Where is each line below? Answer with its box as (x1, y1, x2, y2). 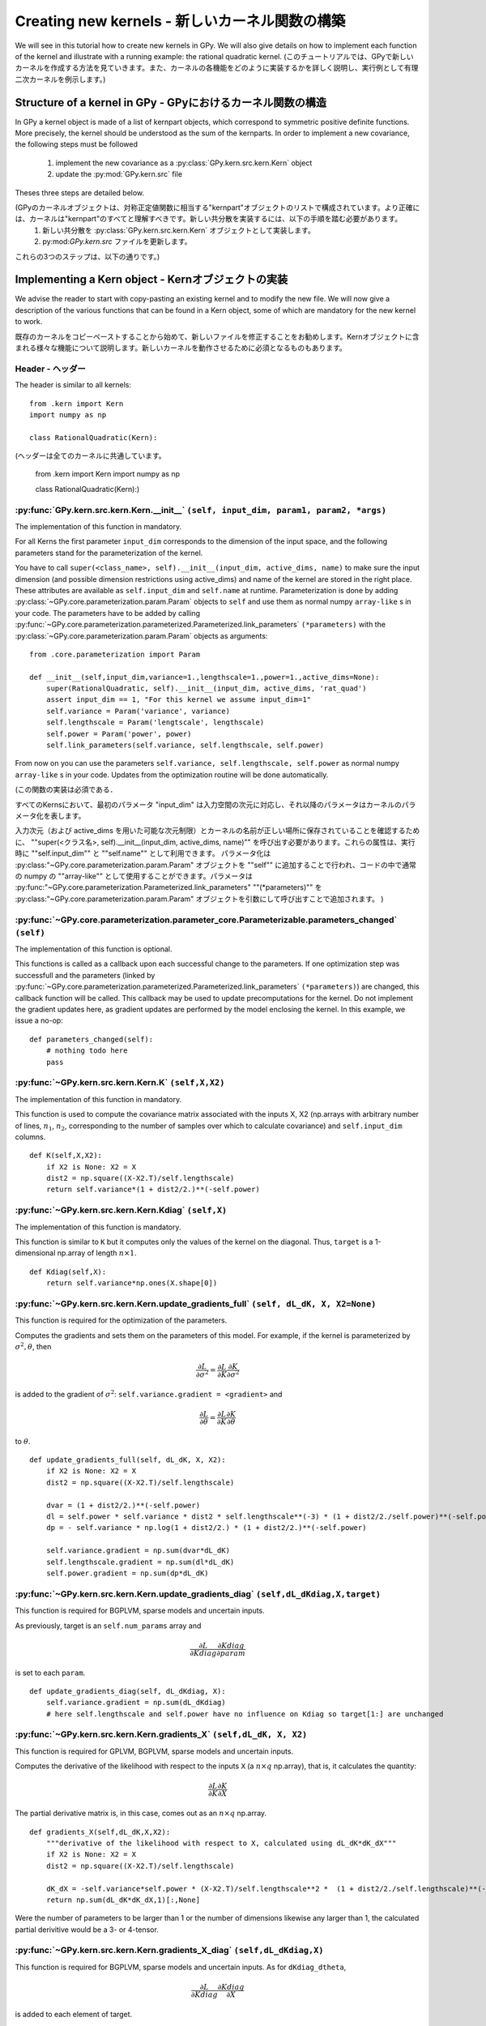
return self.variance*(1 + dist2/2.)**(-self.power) (45, 1185, 261, 1195)
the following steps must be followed (15, 139, 138, 149)
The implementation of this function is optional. (15, 944, 173, 954)
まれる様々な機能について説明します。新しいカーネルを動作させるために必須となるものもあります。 (15, 343, 347, 353)
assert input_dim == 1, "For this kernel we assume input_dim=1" (45, 695, 312, 704)
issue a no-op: (15, 1015, 64, 1025)
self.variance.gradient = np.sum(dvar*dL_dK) (45, 1546, 231, 1555)
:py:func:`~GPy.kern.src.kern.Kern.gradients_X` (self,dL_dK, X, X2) (15, 1729, 308, 1740)
